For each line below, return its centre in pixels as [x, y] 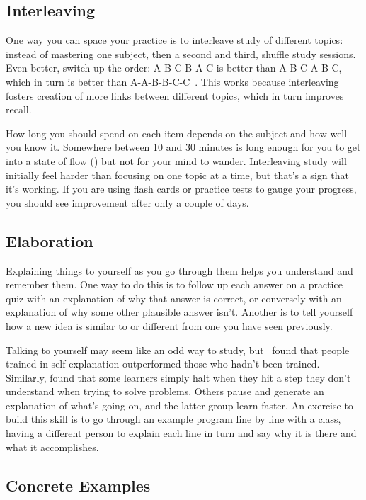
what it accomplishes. [52, 447]
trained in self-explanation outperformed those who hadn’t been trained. [163, 364]
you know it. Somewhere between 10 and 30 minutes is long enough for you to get [183, 147]
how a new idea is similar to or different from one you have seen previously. [169, 325]
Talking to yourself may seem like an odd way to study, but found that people [178, 350]
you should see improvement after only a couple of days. [127, 202]
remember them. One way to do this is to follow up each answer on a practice [174, 284]
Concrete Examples [78, 485]
